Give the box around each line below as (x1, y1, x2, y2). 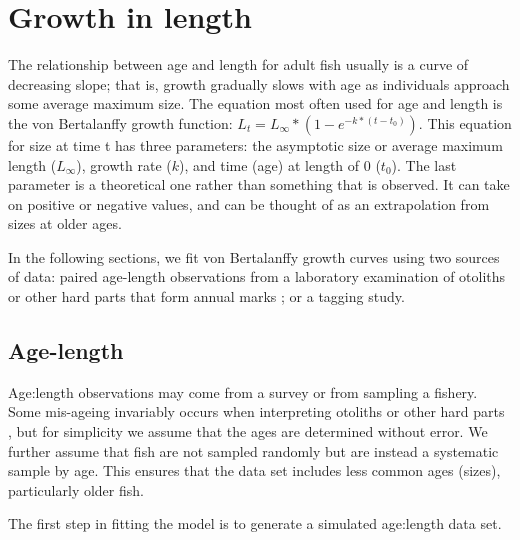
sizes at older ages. (8, 213, 122, 234)
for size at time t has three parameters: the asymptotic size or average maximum (8, 134, 503, 155)
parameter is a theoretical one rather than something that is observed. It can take (8, 174, 510, 195)
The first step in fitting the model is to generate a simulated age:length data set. (8, 513, 502, 534)
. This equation (418, 112, 512, 133)
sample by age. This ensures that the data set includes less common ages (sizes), (8, 460, 501, 481)
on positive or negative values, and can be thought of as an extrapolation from (8, 193, 490, 214)
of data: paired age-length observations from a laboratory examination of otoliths (8, 266, 506, 287)
